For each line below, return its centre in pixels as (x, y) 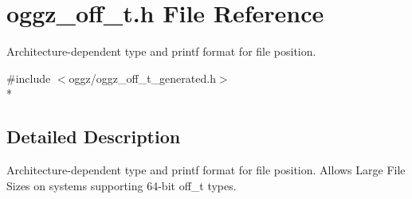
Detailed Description (94, 137)
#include (29, 78)
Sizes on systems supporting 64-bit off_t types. (122, 185)
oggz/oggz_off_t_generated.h (142, 78)
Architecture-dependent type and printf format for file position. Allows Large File (206, 170)
